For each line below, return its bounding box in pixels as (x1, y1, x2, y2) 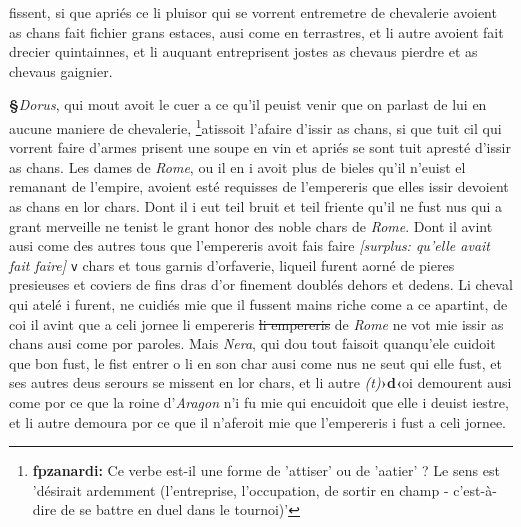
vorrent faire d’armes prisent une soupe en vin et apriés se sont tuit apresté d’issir (9, 137, 511, 158)
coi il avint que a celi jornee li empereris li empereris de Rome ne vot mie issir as (9, 313, 504, 334)
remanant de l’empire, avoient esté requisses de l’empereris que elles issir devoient (9, 176, 509, 197)
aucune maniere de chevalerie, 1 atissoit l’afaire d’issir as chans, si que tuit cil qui (9, 114, 502, 138)
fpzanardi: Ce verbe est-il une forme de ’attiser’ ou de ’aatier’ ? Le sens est (32, 460, 500, 481)
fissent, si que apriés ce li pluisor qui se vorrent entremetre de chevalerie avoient (9, 2, 497, 22)
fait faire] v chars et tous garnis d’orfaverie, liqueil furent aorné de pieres (9, 254, 455, 275)
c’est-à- (453, 479, 497, 500)
